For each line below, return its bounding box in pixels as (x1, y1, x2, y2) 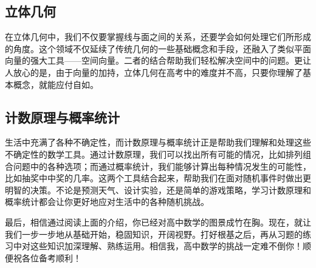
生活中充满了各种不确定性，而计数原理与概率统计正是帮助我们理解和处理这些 (5, 136, 311, 149)
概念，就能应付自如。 (13, 78, 98, 90)
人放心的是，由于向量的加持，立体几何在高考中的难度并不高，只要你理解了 (5, 65, 303, 78)
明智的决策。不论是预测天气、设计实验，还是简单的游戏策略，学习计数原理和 (5, 183, 311, 196)
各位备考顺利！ (21, 251, 81, 264)
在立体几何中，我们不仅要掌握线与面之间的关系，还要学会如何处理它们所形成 (5, 30, 311, 43)
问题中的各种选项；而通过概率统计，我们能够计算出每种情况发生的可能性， (13, 159, 311, 172)
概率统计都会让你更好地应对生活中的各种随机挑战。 (5, 195, 209, 208)
